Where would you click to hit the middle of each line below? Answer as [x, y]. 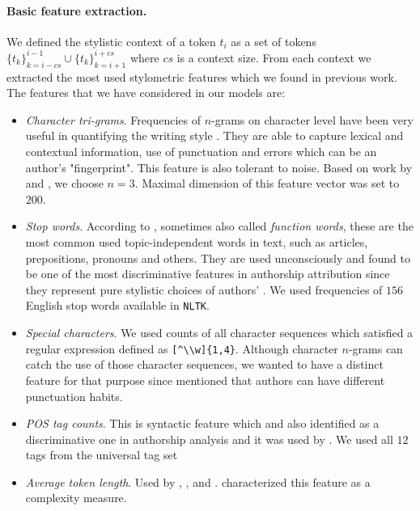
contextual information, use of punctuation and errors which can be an [201, 152]
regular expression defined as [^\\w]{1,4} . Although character [182, 348]
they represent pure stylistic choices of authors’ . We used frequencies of [204, 289]
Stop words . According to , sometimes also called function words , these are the [219, 226]
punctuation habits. [74, 396]
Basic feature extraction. [77, 10]
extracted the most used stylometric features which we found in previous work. [202, 76]
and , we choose [64, 183]
